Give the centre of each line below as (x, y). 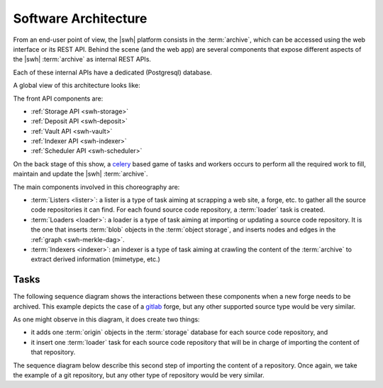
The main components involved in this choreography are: (96, 187)
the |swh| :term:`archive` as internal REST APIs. (82, 59)
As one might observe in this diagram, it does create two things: (106, 319)
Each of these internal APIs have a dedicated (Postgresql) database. (113, 72)
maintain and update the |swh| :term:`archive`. (81, 174)
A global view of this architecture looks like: (77, 86)
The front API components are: (58, 98)
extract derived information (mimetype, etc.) (96, 259)
